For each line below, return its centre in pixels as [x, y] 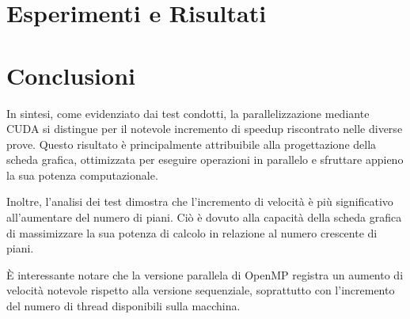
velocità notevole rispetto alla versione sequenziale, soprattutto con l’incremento [201, 290]
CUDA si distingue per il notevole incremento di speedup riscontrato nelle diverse [205, 129]
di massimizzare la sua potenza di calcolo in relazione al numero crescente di [192, 232]
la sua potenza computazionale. [82, 175]
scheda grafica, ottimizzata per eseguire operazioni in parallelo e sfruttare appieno [205, 159]
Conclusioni [71, 75]
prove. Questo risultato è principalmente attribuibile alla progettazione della [192, 144]
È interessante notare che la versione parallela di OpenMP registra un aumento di [205, 274]
